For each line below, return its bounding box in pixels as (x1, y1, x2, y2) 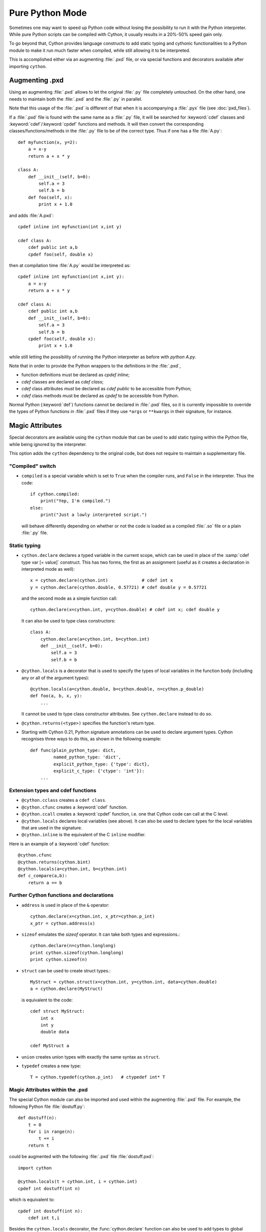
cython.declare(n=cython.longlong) (30, 943, 116, 949)
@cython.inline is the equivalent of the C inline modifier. (21, 832, 146, 838)
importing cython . (9, 63, 47, 69)
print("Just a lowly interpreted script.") (40, 512, 147, 517)
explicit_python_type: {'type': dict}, (53, 761, 150, 767)
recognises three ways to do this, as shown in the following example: (21, 736, 162, 742)
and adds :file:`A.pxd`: (9, 212, 54, 218)
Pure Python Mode (9, 7, 87, 18)
